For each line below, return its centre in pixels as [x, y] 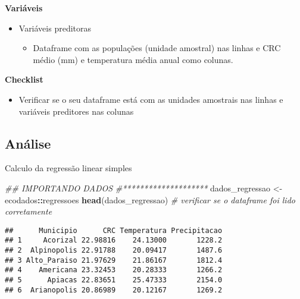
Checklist [24, 79]
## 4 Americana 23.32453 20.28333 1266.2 [114, 270]
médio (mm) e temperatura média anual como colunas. [133, 59]
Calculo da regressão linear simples [68, 168]
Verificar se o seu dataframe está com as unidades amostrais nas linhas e [151, 99]
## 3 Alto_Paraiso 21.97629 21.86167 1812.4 [114, 260]
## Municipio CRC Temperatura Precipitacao [114, 230]
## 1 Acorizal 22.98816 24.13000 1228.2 [114, 240]
